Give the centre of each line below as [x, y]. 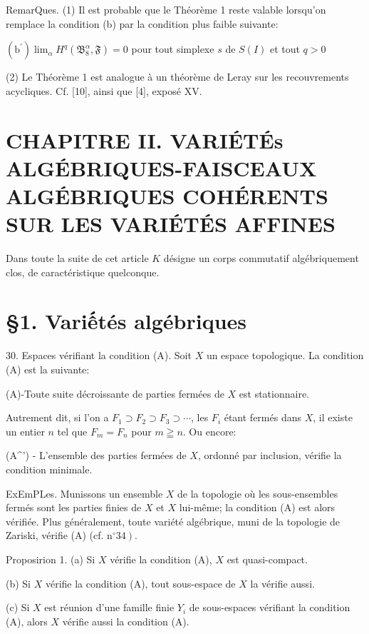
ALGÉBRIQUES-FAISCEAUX [161, 167]
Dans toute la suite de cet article [77, 258]
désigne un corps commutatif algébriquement [261, 258]
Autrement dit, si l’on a [57, 417]
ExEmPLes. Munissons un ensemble [84, 493]
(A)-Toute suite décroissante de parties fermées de [115, 393]
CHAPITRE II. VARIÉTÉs [145, 140]
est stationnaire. [274, 393]
